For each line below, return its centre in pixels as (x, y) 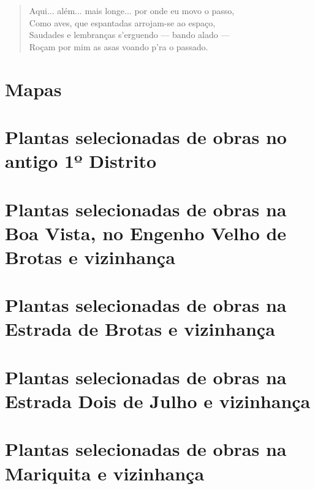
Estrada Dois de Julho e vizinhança (158, 401)
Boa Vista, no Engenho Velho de (146, 233)
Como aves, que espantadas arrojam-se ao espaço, (122, 22)
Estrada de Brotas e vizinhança (140, 329)
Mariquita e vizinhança (105, 473)
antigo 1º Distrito (81, 161)
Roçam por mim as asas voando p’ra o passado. (119, 46)
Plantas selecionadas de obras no (146, 136)
